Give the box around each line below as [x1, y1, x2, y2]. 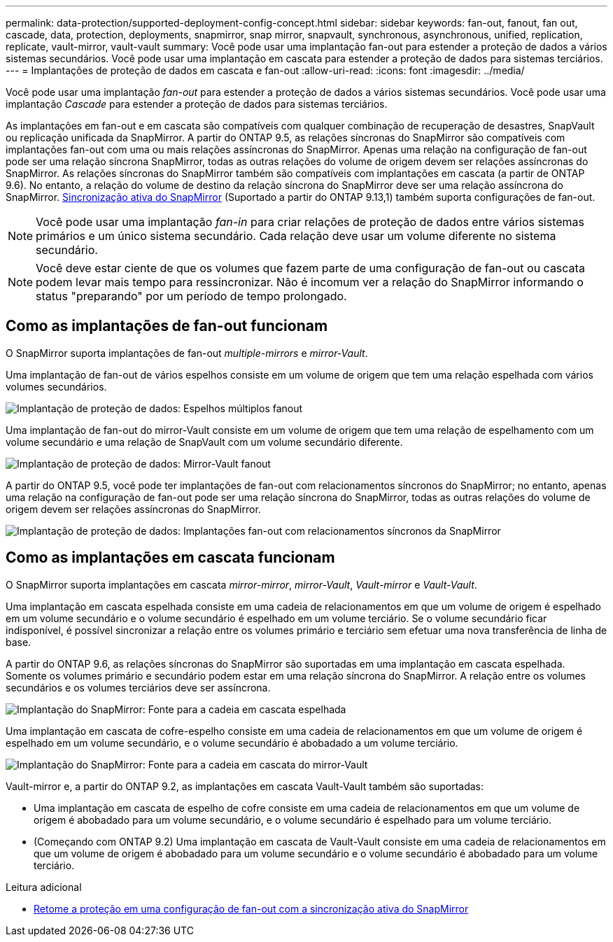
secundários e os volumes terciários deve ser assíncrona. [6, 681, 271, 694]
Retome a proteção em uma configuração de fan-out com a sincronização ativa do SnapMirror [34, 902, 469, 915]
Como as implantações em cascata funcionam [6, 549, 335, 567]
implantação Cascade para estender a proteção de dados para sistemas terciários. [6, 98, 388, 110]
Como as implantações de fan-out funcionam [6, 317, 328, 335]
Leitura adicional [6, 880, 82, 893]
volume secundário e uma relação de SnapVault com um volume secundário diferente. [6, 435, 403, 448]
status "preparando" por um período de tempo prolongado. [36, 289, 347, 303]
